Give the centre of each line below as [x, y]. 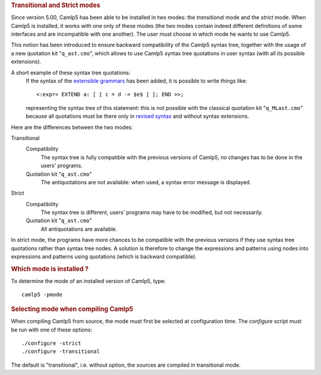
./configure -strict [51, 343]
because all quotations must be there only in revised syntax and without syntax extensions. [138, 116]
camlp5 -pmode [42, 295]
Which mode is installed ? [50, 269]
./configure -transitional [61, 352]
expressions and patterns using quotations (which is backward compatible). [104, 257]
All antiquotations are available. [79, 229]
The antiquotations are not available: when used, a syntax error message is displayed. [146, 182]
